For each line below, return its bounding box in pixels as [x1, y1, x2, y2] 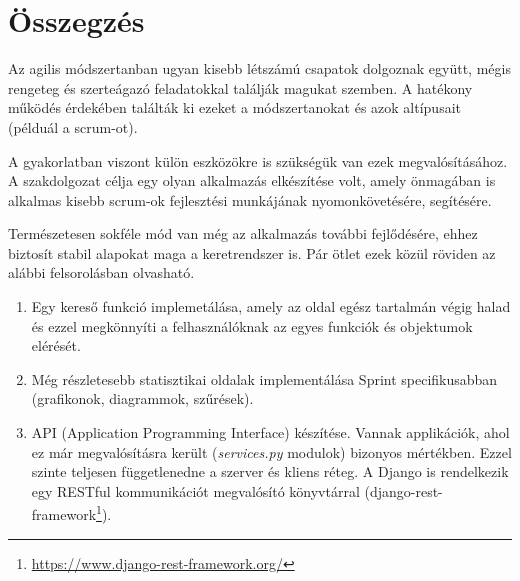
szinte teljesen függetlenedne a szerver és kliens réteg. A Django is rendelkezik [31, 461, 509, 482]
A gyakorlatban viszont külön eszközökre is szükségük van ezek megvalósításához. [8, 150, 508, 171]
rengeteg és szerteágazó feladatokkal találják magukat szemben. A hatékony [8, 77, 473, 98]
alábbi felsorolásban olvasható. [8, 262, 195, 283]
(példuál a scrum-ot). [8, 116, 138, 137]
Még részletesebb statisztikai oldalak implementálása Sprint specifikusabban [31, 368, 498, 389]
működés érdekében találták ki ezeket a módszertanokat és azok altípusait [8, 97, 462, 118]
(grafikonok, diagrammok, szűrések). [31, 388, 254, 409]
